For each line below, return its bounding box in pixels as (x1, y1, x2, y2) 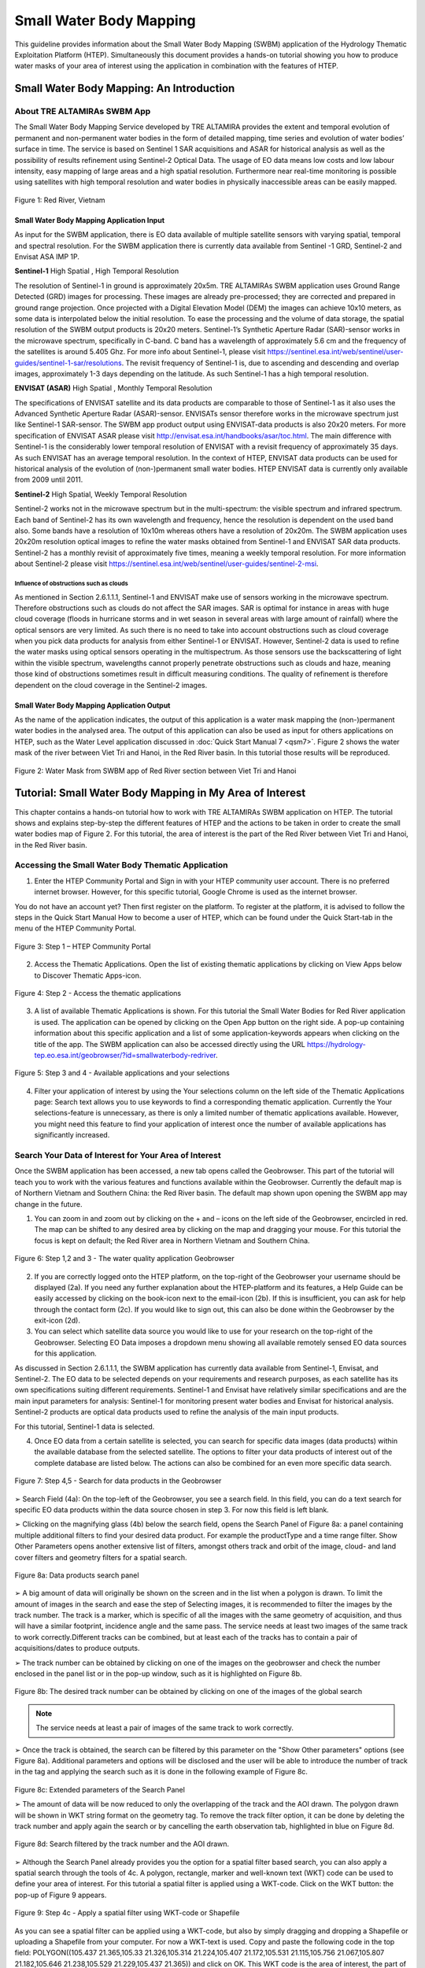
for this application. (34, 1348, 98, 1358)
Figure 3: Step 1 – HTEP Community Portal (14, 941, 151, 951)
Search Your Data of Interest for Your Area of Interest (14, 1150, 221, 1161)
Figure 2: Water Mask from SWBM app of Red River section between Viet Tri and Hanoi (14, 766, 297, 775)
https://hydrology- (307, 1039, 366, 1049)
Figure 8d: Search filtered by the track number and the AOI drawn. (14, 1839, 230, 1849)
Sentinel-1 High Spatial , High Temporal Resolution (14, 266, 179, 276)
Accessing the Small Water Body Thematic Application (14, 860, 228, 871)
